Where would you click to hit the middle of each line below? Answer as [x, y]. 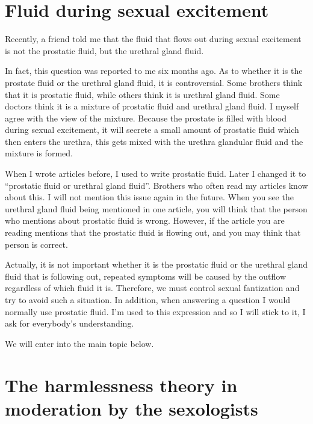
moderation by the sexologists [132, 408]
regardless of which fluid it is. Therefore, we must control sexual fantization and [152, 288]
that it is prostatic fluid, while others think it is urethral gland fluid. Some [142, 94]
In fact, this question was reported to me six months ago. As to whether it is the [154, 71]
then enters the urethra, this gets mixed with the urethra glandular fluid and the [154, 141]
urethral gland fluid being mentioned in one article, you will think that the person [156, 208]
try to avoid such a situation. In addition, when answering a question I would [148, 300]
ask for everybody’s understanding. [70, 323]
